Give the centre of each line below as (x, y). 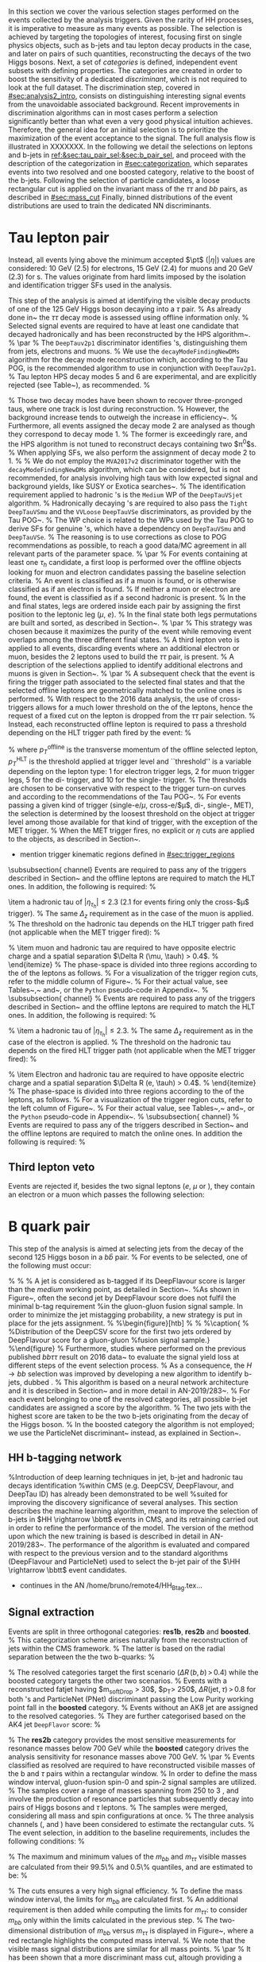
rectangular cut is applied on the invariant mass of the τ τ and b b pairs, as (128, 189)
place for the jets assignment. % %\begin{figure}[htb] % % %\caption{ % (129, 1323)
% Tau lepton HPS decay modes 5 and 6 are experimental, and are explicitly (133, 376)
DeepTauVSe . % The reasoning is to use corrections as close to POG (118, 536)
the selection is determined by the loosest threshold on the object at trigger (132, 814)
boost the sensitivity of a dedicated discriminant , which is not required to (128, 79)
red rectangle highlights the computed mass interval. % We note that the (127, 1941)
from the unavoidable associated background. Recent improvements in (124, 104)
